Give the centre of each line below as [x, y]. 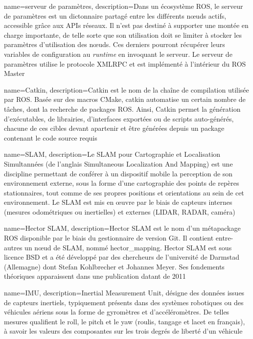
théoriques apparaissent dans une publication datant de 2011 [95, 276]
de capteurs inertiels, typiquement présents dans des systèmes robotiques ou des [124, 302]
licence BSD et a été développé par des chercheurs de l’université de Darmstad [122, 257]
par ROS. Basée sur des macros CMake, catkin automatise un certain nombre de [125, 99]
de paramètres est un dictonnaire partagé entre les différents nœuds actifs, [115, 15]
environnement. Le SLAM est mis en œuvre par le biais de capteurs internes [118, 202]
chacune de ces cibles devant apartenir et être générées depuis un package [114, 128]
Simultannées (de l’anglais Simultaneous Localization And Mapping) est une [118, 163]
